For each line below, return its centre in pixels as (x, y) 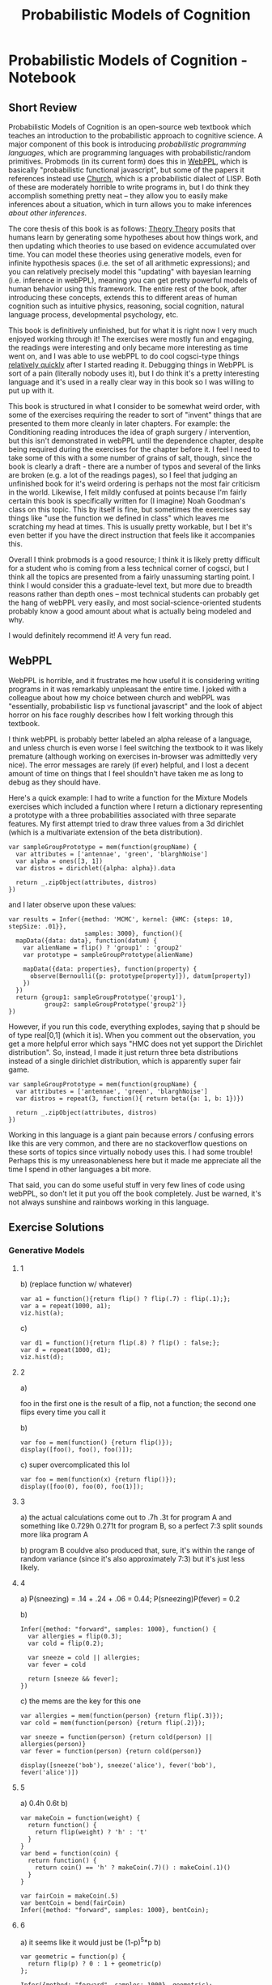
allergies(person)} (53, 1744)
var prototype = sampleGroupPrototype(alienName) (108, 954)
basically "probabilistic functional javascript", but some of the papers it (126, 170)
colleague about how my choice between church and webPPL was (119, 697)
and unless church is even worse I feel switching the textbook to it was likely (136, 747)
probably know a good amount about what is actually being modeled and (130, 611)
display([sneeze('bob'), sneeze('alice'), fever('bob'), (118, 1765)
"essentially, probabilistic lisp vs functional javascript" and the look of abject (136, 706)
